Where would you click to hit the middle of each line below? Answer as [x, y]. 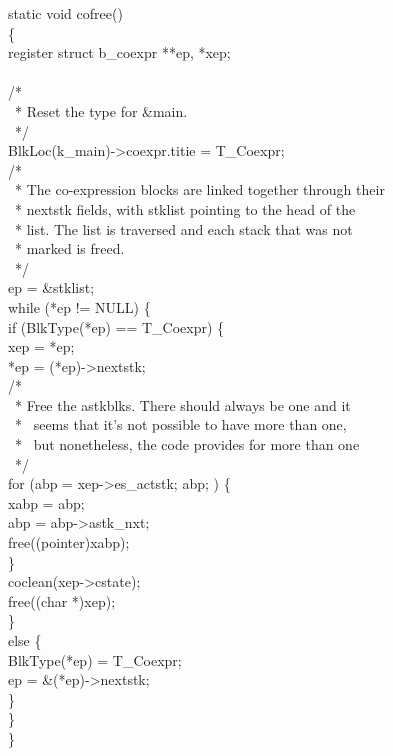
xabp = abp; [46, 502]
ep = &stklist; [51, 287]
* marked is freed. [69, 248]
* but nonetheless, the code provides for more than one [187, 444]
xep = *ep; [41, 346]
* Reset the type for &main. [101, 110]
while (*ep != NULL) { [79, 306]
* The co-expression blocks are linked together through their [199, 189]
